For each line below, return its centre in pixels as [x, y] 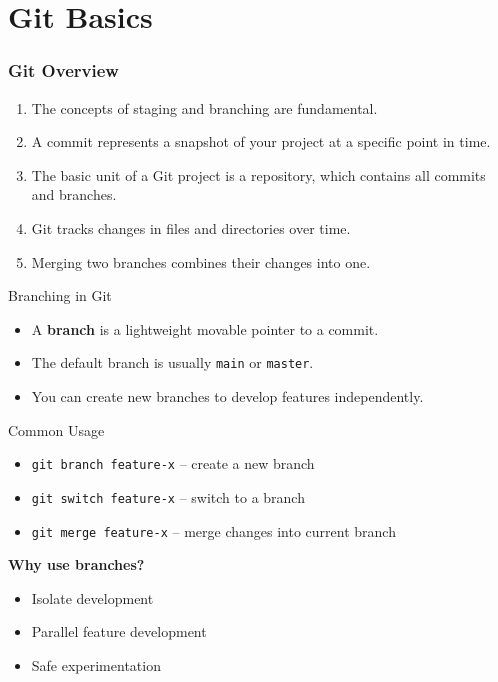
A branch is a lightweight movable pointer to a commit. [205, 328]
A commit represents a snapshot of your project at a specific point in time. [261, 141]
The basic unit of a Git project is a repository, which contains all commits [258, 174]
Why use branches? [76, 564]
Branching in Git [60, 295]
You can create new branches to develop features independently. [227, 396]
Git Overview [63, 70]
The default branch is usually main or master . [172, 362]
